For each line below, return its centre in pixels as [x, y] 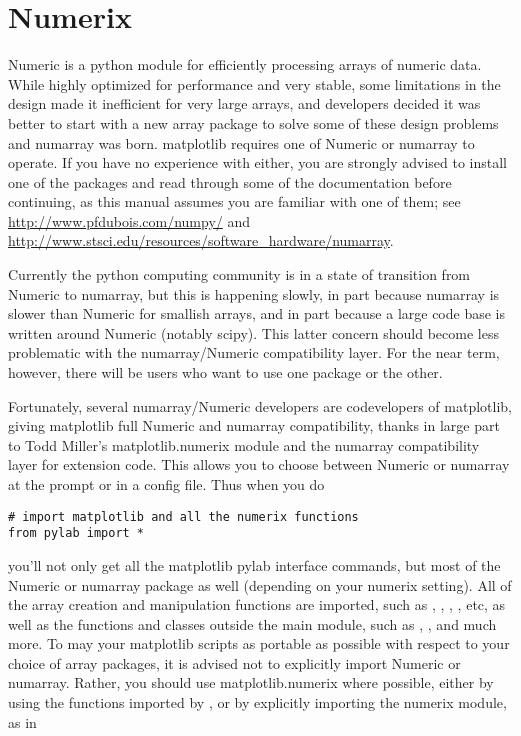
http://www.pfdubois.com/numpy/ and [129, 220]
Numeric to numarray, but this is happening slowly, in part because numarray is [254, 293]
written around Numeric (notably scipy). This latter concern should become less [253, 332]
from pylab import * [76, 533]
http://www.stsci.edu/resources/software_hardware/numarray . [201, 240]
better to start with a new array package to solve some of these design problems [253, 122]
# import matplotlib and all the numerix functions [183, 516]
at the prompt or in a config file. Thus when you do [166, 484]
